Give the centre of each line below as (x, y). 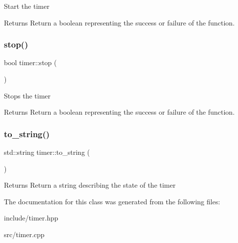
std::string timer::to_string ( (47, 152)
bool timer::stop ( (30, 62)
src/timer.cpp (24, 234)
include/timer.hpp (31, 218)
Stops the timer (27, 95)
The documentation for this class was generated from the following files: (112, 201)
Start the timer (27, 6)
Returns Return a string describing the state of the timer (90, 185)
